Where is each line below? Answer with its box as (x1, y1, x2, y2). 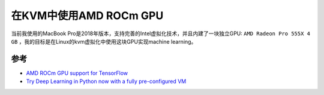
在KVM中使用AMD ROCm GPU (11, 9, 164, 22)
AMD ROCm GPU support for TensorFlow (26, 69, 128, 76)
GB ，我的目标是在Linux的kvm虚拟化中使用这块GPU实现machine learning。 (11, 38, 197, 45)
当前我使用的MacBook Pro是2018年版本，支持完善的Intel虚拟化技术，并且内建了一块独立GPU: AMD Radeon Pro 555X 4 (11, 30, 310, 37)
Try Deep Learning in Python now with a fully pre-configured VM (26, 78, 187, 85)
